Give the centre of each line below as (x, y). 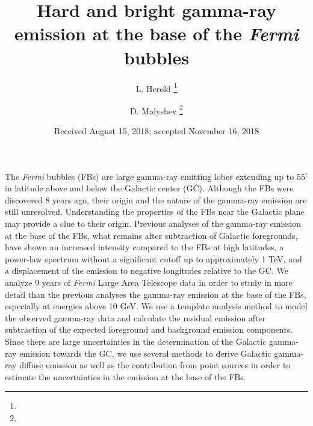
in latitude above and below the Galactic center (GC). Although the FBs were (149, 188)
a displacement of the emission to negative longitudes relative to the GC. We (147, 270)
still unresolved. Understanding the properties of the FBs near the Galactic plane (155, 211)
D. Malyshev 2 (156, 110)
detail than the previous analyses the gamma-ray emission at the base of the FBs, (156, 294)
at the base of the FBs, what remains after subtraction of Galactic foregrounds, (151, 235)
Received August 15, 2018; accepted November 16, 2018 (156, 131)
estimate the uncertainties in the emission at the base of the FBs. (126, 376)
